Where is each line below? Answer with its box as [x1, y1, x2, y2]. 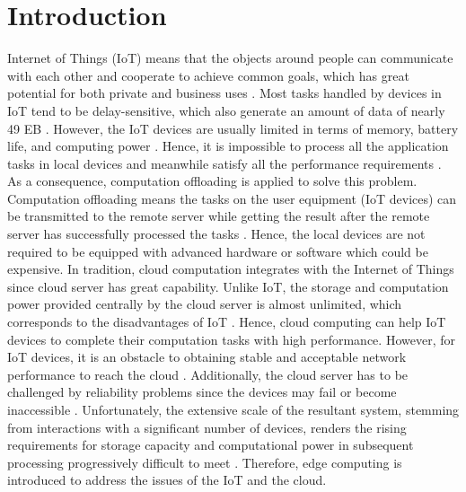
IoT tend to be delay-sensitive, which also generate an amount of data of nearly [7, 101, 445, 119]
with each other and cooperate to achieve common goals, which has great [7, 66, 409, 84]
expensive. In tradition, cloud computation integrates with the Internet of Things [7, 259, 454, 278]
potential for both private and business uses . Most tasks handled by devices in [7, 83, 442, 102]
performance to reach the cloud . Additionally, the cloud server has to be [7, 365, 409, 383]
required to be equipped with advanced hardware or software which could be [7, 242, 428, 260]
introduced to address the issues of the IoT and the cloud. [7, 470, 327, 489]
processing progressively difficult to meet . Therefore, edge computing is [7, 452, 402, 471]
